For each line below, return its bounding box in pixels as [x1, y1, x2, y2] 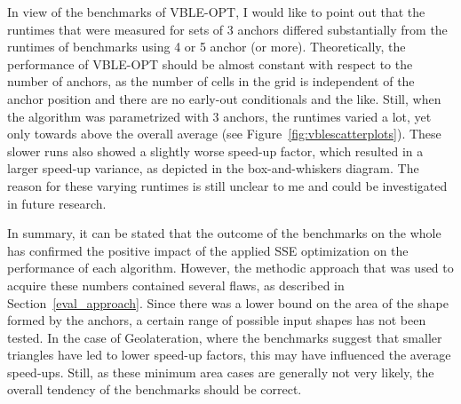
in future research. [7, 194, 107, 212]
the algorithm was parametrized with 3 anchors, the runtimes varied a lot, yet [7, 107, 432, 125]
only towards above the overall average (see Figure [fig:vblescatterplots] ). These [7, 124, 441, 143]
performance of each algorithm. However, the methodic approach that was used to [7, 258, 454, 277]
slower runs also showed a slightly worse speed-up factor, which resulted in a [7, 141, 424, 160]
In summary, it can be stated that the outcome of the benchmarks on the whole [7, 224, 441, 242]
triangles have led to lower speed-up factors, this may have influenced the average [7, 345, 451, 364]
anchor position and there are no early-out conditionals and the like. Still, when [7, 89, 441, 107]
